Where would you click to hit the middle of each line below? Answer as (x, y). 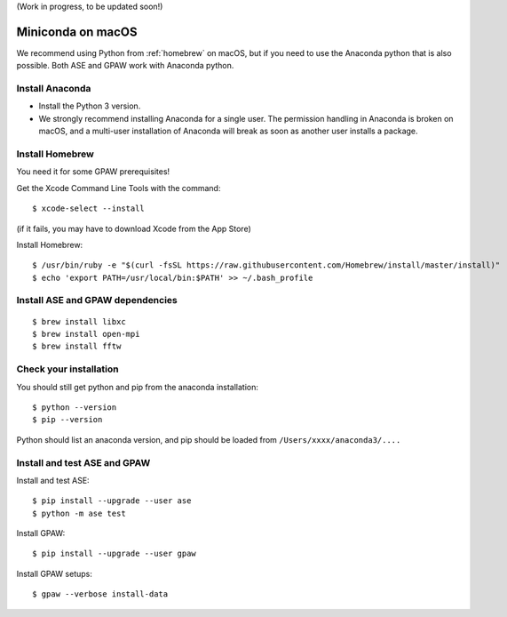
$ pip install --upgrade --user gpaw (115, 554)
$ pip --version (67, 420)
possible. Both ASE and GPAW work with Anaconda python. (125, 66)
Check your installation (67, 369)
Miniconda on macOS (77, 32)
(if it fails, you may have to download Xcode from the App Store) (134, 228)
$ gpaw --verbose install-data (100, 594)
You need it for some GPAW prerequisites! (93, 172)
